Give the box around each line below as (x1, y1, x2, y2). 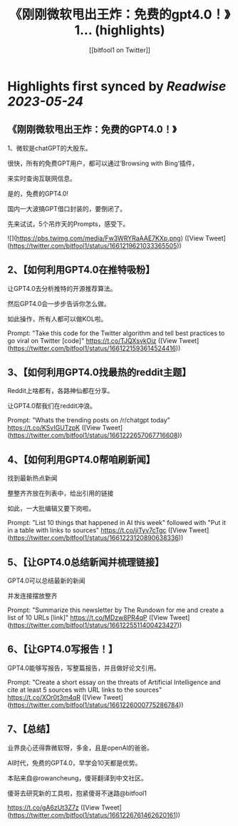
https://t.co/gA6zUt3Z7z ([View (7, 803, 100, 812)
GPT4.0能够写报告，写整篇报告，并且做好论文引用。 (7, 663, 160, 672)
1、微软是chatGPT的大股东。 (7, 143, 92, 152)
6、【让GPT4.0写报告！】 (7, 643, 118, 656)
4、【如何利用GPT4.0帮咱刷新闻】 (7, 454, 155, 466)
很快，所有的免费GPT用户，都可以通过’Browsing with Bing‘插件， (7, 158, 199, 168)
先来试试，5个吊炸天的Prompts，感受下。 (7, 219, 130, 228)
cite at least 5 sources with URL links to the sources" (7, 685, 162, 694)
